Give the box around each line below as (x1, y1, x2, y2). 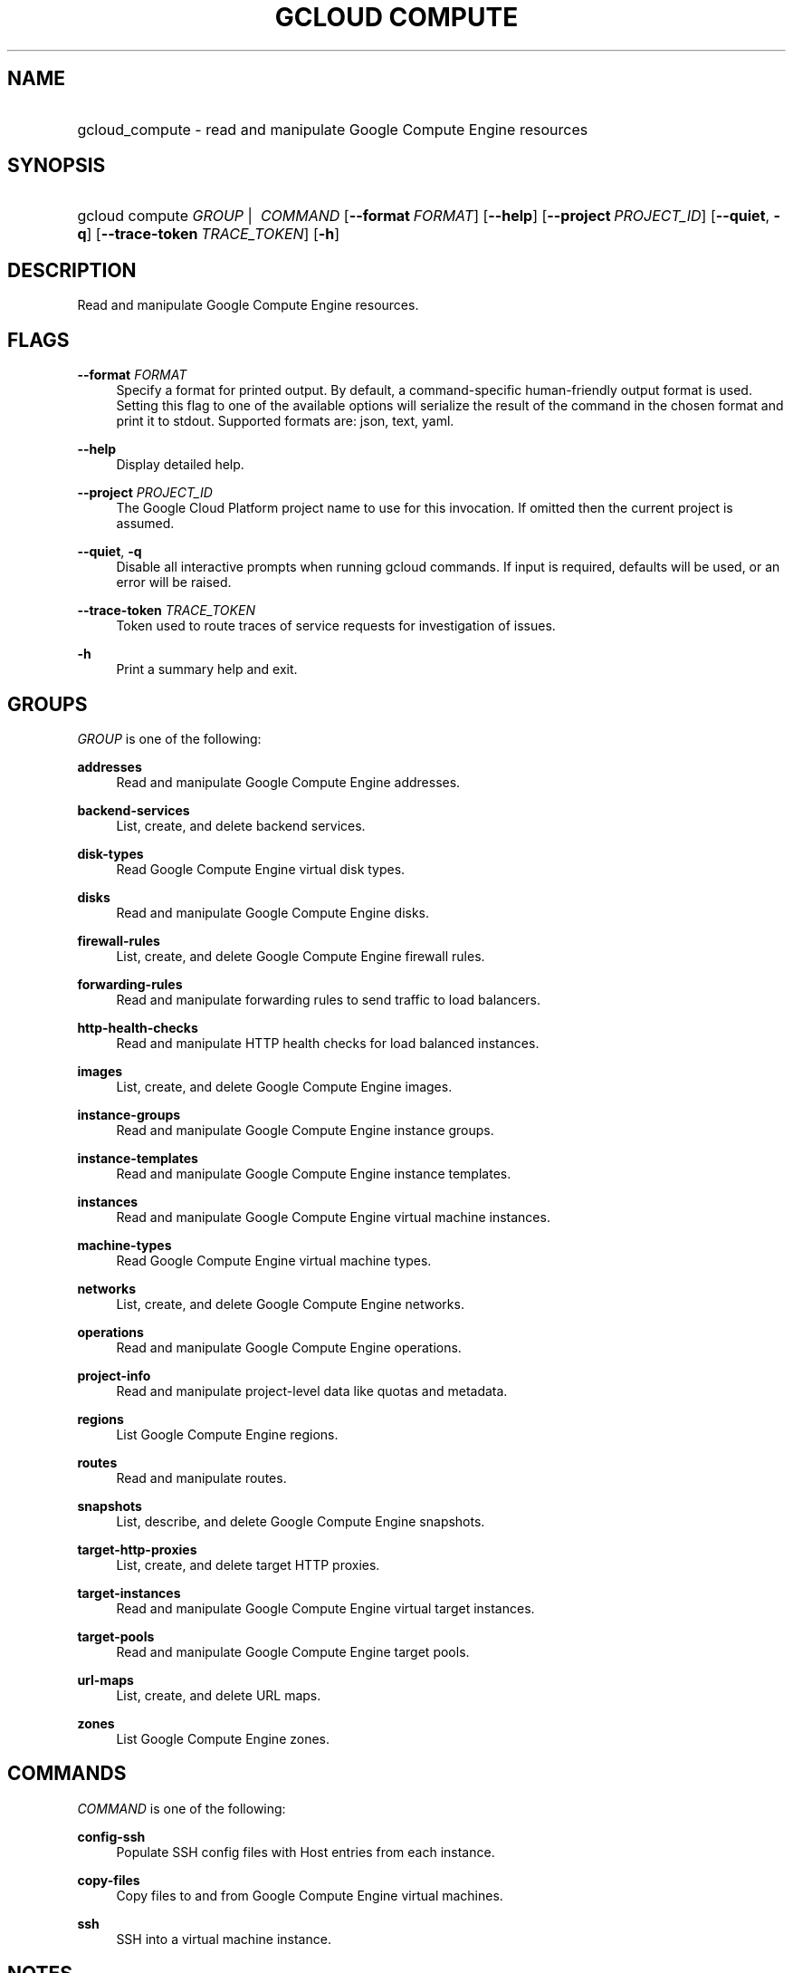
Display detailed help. (116, 457, 244, 473)
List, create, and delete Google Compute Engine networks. (116, 1295, 464, 1312)
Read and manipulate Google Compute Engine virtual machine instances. (116, 1208, 550, 1225)
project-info (77, 1367, 151, 1383)
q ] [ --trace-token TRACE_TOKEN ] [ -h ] (77, 225, 340, 244)
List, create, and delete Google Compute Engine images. (116, 1078, 453, 1094)
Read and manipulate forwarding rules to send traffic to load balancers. (116, 991, 541, 1007)
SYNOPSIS (7, 154, 106, 178)
